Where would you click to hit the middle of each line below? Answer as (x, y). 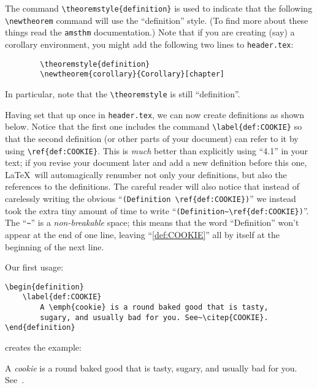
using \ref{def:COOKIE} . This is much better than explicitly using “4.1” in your (157, 150)
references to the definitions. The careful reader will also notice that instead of (152, 186)
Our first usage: (34, 267)
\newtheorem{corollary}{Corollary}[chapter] (132, 74)
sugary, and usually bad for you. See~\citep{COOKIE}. (154, 317)
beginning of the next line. (55, 246)
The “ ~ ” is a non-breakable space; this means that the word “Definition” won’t (152, 222)
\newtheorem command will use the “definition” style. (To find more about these (157, 20)
